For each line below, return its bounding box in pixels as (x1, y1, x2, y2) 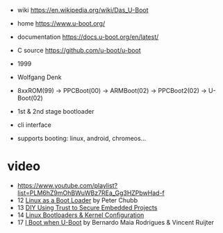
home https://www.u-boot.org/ (17, 19, 106, 27)
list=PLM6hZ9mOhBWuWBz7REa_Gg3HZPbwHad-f (17, 189, 165, 197)
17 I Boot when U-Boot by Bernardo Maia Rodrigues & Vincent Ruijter (17, 218, 214, 226)
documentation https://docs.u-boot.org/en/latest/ (17, 33, 159, 41)
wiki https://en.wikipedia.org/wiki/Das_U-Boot (17, 6, 149, 14)
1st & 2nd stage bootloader (17, 107, 94, 115)
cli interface (17, 121, 52, 129)
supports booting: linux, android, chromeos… (17, 135, 147, 142)
